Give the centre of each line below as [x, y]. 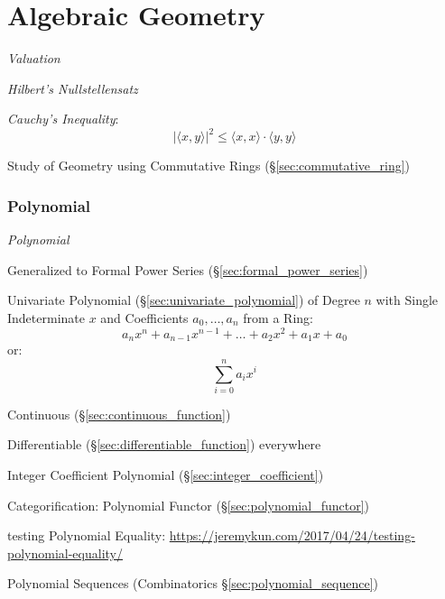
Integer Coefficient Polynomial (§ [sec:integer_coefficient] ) [166, 475]
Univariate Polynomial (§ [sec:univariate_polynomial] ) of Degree [184, 300]
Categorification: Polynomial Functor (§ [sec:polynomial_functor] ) [189, 505]
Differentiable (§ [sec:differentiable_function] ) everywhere [164, 444]
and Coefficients [144, 318]
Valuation [34, 58]
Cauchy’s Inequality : [63, 119]
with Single [407, 300]
